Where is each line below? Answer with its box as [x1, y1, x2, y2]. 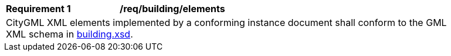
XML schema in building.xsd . [6, 28, 133, 40]
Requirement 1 [6, 3, 71, 14]
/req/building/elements [120, 3, 225, 14]
